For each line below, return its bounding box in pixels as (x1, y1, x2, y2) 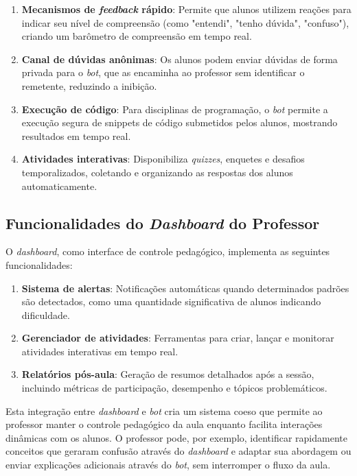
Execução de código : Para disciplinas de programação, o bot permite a (21, 102, 328, 116)
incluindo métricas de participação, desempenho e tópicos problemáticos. (21, 381, 327, 395)
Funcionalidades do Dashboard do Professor (5, 212, 320, 233)
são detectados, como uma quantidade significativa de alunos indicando (21, 294, 321, 309)
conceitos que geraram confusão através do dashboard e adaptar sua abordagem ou (5, 444, 352, 458)
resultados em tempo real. (21, 128, 131, 143)
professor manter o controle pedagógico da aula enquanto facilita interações (5, 417, 323, 431)
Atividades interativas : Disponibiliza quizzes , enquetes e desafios (21, 152, 305, 166)
